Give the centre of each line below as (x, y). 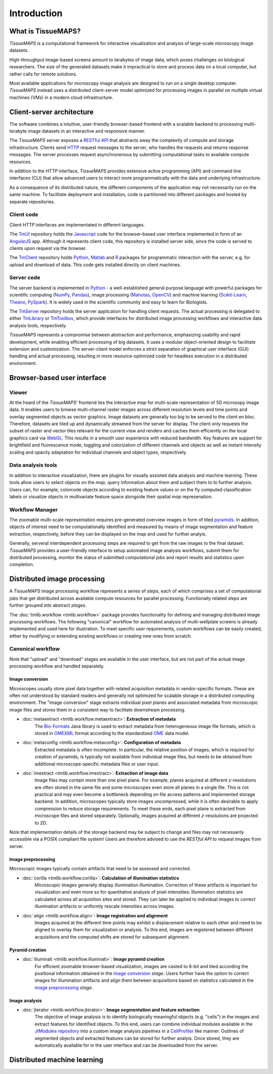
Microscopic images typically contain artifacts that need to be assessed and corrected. (100, 869)
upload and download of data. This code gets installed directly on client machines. (95, 265)
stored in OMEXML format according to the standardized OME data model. (112, 733)
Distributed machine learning (56, 1060)
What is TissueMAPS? (45, 31)
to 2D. (41, 823)
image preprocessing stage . (64, 987)
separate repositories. (32, 201)
